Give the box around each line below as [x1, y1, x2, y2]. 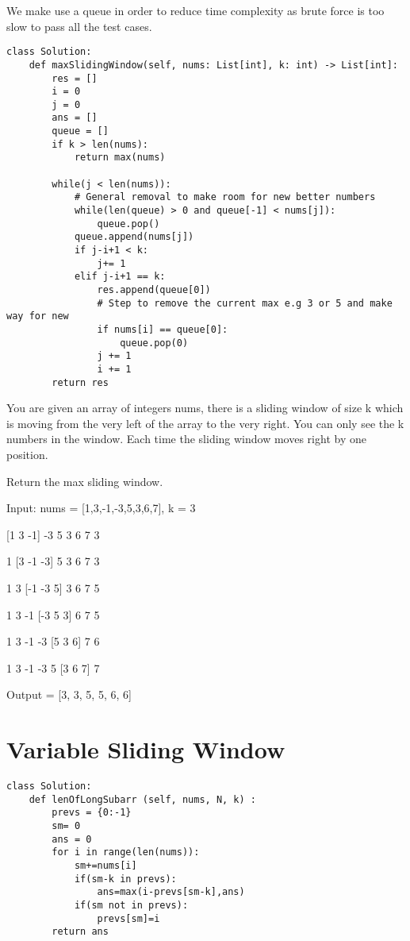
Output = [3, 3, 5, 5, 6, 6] [6, 686, 132, 703]
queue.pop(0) [120, 337, 189, 349]
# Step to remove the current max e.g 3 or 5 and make [97, 297, 393, 309]
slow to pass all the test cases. [6, 17, 152, 34]
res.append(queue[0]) [97, 284, 211, 295]
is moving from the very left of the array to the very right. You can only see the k [6, 415, 404, 431]
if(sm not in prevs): [74, 900, 189, 911]
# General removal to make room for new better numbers [74, 191, 376, 203]
